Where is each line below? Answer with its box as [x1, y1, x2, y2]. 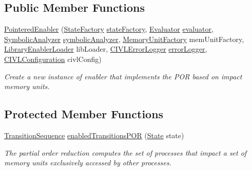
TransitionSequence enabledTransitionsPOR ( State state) [4, 130, 184, 140]
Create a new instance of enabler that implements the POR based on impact [4, 71, 242, 81]
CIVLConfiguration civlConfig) [4, 53, 102, 64]
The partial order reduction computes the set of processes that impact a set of [4, 147, 247, 158]
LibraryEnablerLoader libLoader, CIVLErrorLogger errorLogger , [4, 44, 207, 54]
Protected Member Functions [4, 106, 164, 122]
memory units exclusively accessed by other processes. [4, 157, 171, 168]
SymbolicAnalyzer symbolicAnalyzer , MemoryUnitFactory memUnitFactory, [4, 33, 244, 44]
